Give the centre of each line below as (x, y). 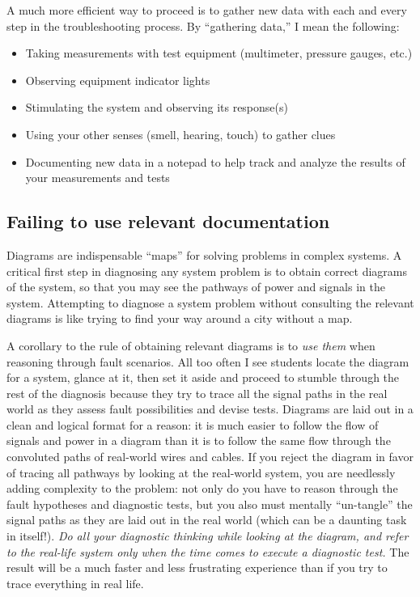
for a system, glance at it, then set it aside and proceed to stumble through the (203, 377)
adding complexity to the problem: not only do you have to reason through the (202, 488)
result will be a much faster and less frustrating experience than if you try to (197, 567)
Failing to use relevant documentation (168, 221)
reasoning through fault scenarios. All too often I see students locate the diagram (208, 361)
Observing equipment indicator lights (118, 80)
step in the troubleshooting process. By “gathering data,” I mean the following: (203, 25)
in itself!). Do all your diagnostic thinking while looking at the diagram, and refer (208, 536)
